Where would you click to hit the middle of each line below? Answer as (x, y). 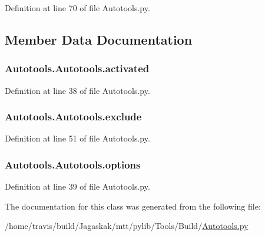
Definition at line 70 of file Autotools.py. (77, 8)
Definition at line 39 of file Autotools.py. (77, 186)
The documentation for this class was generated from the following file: (133, 206)
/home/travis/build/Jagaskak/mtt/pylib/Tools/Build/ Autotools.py (127, 226)
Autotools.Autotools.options (73, 164)
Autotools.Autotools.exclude (73, 117)
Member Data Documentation (99, 39)
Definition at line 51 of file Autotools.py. (77, 138)
